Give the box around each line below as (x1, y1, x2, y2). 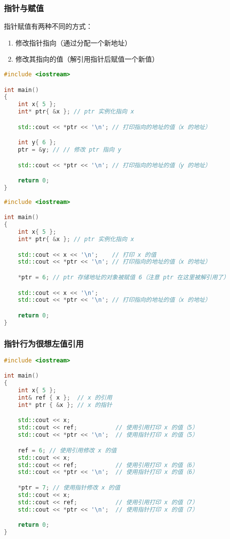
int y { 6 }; (18, 139, 57, 146)
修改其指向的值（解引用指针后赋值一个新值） (15, 54, 159, 64)
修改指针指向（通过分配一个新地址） (15, 37, 132, 47)
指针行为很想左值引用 (4, 337, 84, 349)
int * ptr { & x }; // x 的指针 (18, 401, 112, 408)
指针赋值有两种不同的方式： (4, 21, 93, 31)
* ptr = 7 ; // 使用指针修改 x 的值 (18, 484, 120, 491)
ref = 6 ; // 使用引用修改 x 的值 (18, 447, 117, 454)
